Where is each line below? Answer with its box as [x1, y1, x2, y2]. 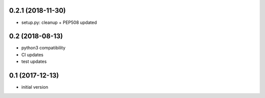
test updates [21, 59, 47, 64]
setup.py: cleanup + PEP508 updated [21, 20, 97, 25]
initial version [21, 84, 49, 90]
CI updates [21, 52, 44, 58]
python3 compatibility [21, 45, 66, 51]
